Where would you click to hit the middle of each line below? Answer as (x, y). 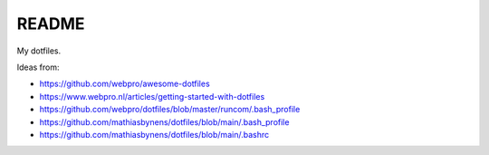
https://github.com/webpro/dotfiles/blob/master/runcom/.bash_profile (170, 110)
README (51, 24)
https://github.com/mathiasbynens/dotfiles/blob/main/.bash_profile (164, 121)
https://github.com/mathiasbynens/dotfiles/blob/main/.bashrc (154, 134)
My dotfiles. (39, 51)
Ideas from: (38, 67)
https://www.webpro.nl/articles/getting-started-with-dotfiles (152, 96)
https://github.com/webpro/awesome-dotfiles (125, 84)
